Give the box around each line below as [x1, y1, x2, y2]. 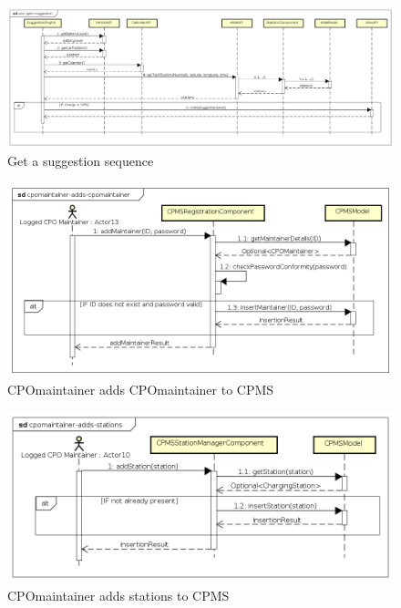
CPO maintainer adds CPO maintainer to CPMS [7, 380, 274, 399]
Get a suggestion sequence [7, 151, 154, 170]
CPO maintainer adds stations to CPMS [7, 585, 230, 604]
